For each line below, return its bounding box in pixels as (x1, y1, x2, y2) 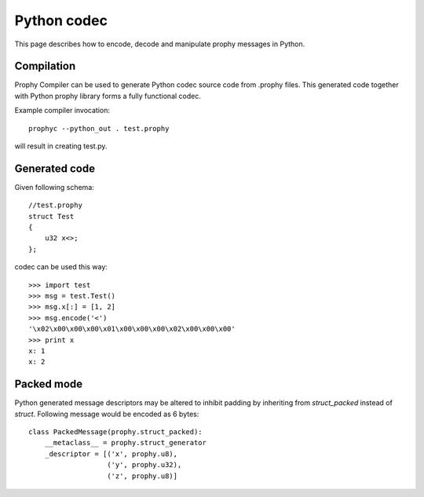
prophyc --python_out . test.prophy (28, 124, 170, 133)
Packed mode (14, 378, 83, 391)
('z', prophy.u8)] (107, 471, 178, 481)
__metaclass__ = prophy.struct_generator (44, 438, 207, 448)
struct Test (28, 212, 75, 221)
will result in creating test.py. (14, 141, 108, 151)
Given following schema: (14, 182, 94, 192)
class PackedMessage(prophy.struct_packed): (28, 428, 203, 437)
